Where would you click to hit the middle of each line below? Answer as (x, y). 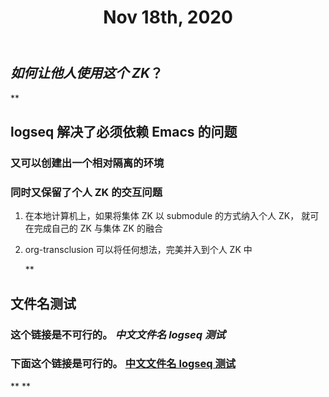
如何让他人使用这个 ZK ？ (87, 73)
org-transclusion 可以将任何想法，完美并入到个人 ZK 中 (138, 250)
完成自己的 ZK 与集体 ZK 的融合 (98, 228)
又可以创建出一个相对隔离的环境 (87, 163)
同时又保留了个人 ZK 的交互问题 (86, 192)
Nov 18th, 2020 (168, 17)
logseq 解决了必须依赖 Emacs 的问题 (124, 132)
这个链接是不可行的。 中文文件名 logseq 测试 (118, 334)
